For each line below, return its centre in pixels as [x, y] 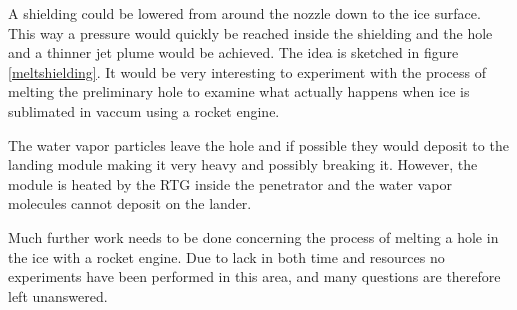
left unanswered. [58, 295]
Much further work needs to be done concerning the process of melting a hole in [253, 236]
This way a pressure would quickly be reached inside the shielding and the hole [250, 32]
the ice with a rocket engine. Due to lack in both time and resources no [226, 256]
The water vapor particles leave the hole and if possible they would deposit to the [258, 144]
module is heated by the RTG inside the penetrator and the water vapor [230, 183]
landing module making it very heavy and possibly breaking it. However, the [243, 164]
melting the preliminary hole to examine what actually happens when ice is [239, 91]
